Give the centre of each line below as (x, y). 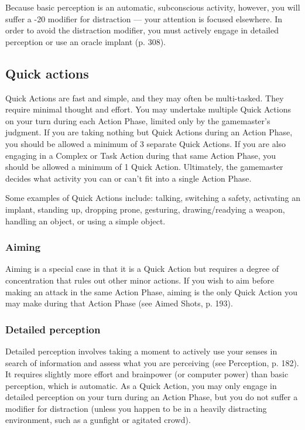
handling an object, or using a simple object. (85, 221)
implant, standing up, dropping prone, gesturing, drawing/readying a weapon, (145, 209)
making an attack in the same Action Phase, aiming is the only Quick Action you (151, 291)
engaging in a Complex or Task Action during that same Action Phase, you (141, 155)
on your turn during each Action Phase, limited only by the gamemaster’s (138, 120)
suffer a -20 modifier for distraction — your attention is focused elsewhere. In (144, 18)
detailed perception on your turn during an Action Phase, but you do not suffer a (152, 397)
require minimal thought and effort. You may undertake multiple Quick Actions (148, 109)
